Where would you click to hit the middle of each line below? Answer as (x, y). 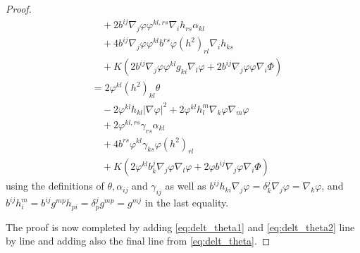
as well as (186, 186)
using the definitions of (55, 186)
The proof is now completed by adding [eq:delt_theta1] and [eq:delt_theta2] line (180, 227)
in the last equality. (187, 203)
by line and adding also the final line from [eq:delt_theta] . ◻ (138, 241)
